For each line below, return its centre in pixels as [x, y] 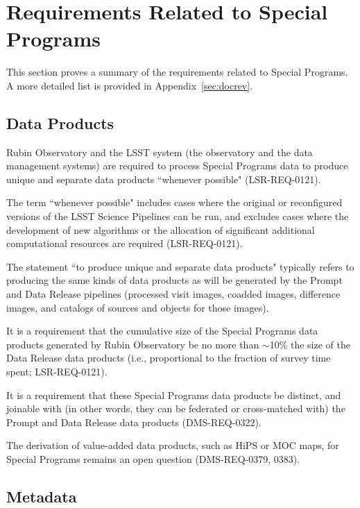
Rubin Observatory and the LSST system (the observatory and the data [160, 152]
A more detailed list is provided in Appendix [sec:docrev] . [130, 85]
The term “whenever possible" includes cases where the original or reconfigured [174, 202]
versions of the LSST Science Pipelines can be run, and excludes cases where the [178, 216]
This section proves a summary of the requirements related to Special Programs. [177, 72]
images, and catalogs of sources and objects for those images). [138, 307]
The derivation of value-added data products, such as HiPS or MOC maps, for [173, 445]
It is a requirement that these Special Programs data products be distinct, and [174, 395]
